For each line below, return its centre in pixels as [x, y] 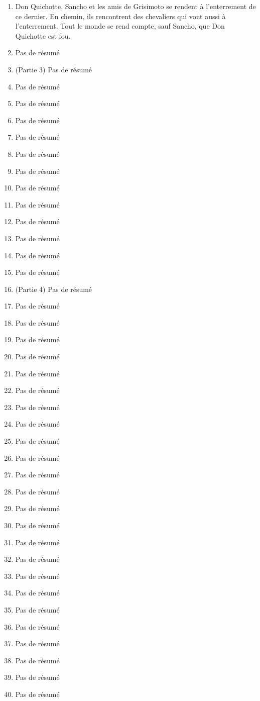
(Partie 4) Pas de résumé [54, 289]
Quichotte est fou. [43, 35]
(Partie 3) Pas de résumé [54, 69]
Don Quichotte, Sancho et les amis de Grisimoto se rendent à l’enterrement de [136, 6]
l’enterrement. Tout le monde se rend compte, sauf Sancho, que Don [120, 26]
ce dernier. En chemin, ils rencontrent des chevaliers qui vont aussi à [120, 16]
